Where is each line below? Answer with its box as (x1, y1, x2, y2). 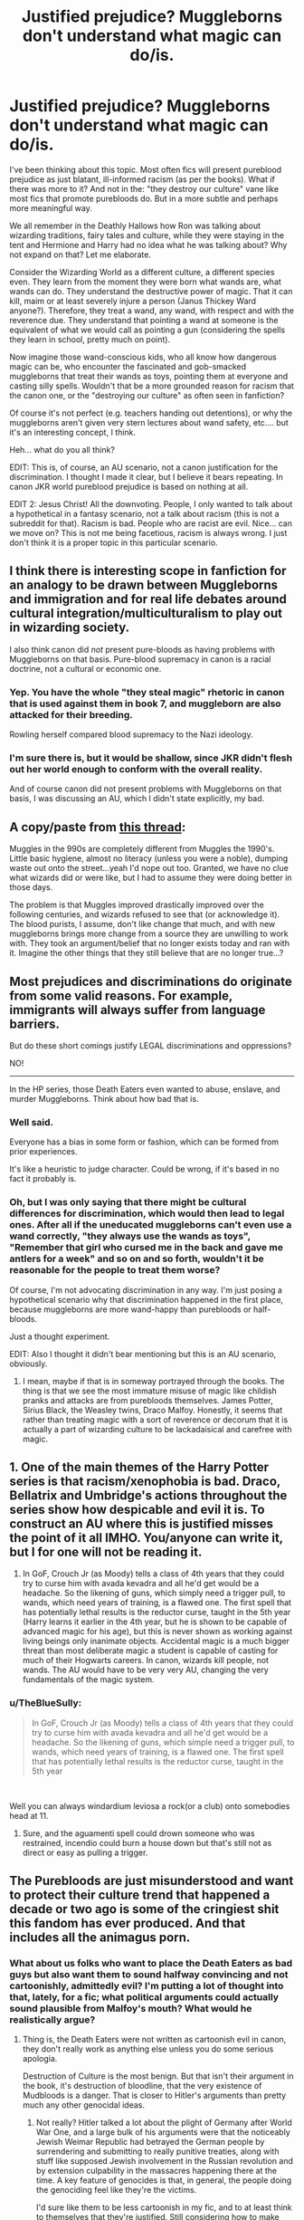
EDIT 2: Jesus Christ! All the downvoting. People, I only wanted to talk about (9, 498, 293, 509)
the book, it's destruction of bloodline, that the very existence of (22, 2081, 262, 2091)
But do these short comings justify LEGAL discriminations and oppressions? (9, 1039, 292, 1051)
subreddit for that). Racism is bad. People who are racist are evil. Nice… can (9, 518, 292, 529)
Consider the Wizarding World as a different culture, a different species (9, 266, 275, 277)
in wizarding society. (9, 620, 129, 636)
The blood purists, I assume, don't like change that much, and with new (9, 919, 276, 930)
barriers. (9, 1016, 61, 1031)
